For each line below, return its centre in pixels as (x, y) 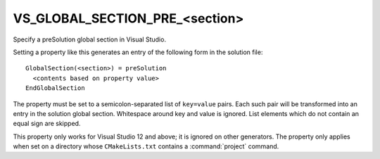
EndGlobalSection (55, 88)
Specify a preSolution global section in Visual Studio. (90, 39)
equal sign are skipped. (47, 124)
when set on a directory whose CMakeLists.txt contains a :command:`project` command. (146, 146)
